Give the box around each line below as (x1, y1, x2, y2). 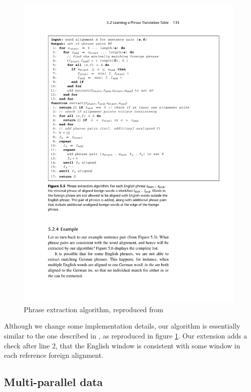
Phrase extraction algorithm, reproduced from (24, 304, 163, 314)
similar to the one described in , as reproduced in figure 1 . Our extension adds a (4, 330, 248, 340)
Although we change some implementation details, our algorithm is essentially (4, 321, 241, 331)
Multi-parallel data (4, 374, 103, 390)
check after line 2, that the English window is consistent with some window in (4, 340, 240, 350)
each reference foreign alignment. (4, 350, 103, 360)
